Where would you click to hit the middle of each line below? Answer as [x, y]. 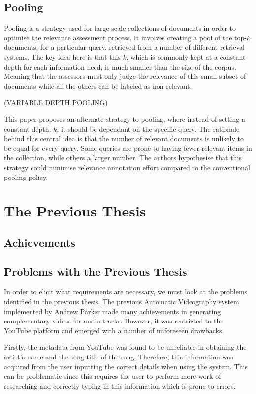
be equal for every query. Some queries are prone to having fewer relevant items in [128, 148]
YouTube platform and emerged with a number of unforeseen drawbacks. [114, 330]
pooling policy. [26, 177]
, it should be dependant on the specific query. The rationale [148, 128]
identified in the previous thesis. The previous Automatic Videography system [122, 302]
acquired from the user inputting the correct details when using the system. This [126, 366]
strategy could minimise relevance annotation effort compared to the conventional [127, 167]
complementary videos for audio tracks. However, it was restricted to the [114, 321]
